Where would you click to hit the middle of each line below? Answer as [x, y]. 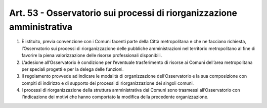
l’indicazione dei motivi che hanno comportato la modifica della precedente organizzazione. [115, 97]
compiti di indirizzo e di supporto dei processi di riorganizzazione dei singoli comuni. [108, 83]
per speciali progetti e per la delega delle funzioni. [72, 69]
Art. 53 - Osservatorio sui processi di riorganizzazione [123, 13]
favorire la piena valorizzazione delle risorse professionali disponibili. [92, 55]
